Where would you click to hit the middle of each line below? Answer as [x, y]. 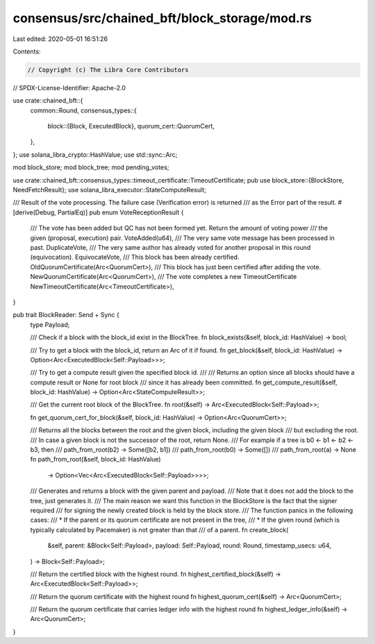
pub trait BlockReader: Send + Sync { [66, 315]
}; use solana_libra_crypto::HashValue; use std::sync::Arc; [95, 154]
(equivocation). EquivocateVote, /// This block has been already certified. [135, 257]
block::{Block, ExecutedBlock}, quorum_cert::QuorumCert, [131, 126]
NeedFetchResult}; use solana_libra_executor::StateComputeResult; [109, 190]
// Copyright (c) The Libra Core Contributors [108, 70]
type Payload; [50, 324]
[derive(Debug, [35, 212]
